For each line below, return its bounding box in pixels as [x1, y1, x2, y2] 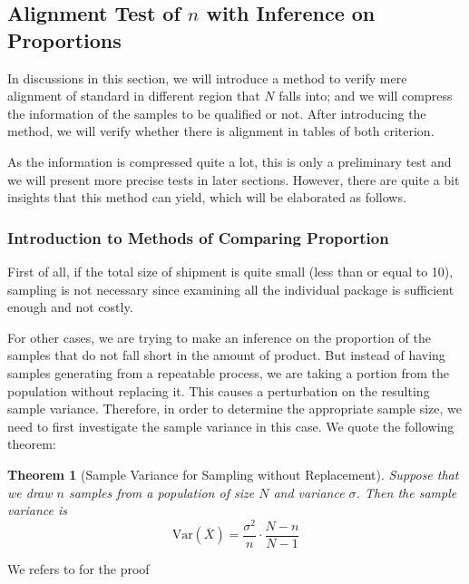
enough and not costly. [7, 297, 133, 316]
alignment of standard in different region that [7, 86, 260, 105]
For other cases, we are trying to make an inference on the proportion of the [7, 327, 431, 346]
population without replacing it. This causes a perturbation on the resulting [7, 381, 430, 400]
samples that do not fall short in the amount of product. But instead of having [7, 346, 445, 365]
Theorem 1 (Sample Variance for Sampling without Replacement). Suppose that [7, 464, 459, 483]
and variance [273, 482, 345, 501]
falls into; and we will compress [278, 86, 453, 105]
